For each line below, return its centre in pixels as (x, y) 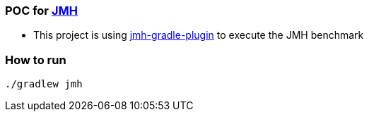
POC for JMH (41, 11)
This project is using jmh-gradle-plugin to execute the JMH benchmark (199, 35)
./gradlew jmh (44, 84)
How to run (36, 60)
